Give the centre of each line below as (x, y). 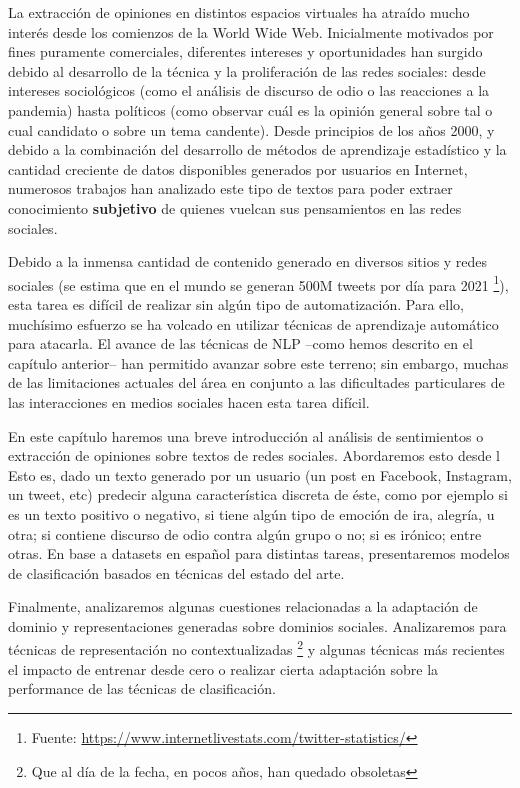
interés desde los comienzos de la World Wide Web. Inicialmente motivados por (251, 31)
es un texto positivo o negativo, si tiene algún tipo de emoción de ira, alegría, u (251, 513)
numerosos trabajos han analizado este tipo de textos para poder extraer (230, 188)
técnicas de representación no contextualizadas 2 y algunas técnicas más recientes (256, 648)
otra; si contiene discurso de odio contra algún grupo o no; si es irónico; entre (245, 533)
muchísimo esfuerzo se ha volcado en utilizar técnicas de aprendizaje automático (253, 323)
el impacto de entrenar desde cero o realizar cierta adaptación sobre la (223, 668)
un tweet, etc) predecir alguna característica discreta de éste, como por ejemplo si (258, 494)
